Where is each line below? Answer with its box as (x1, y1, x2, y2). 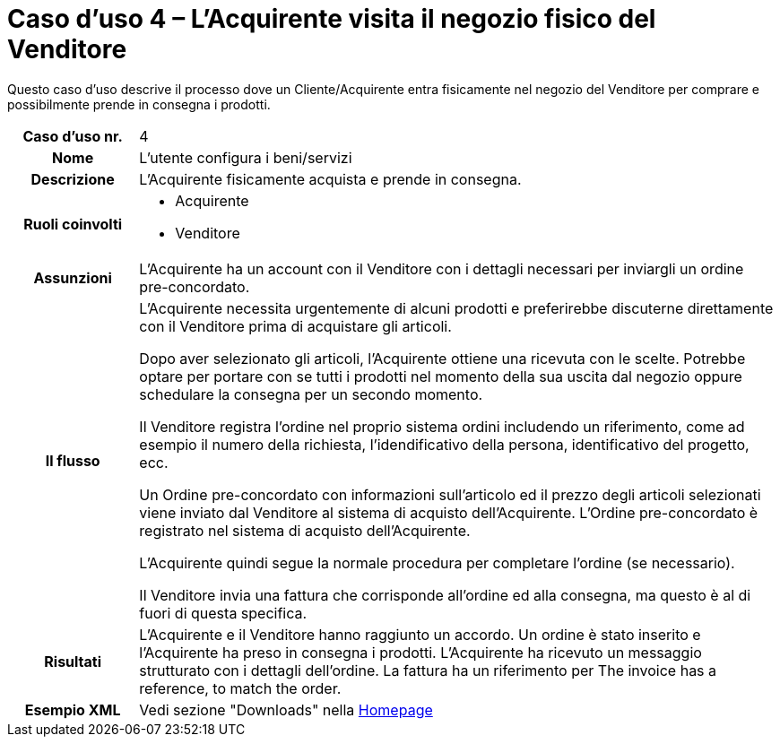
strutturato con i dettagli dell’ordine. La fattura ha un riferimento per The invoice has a (139, 661, 717, 679)
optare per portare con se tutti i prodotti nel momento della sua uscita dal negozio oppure (139, 367, 742, 385)
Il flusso (45, 451, 100, 470)
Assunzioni (33, 268, 112, 287)
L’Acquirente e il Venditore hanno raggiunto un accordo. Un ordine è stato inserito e (139, 625, 701, 644)
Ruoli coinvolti (23, 214, 123, 233)
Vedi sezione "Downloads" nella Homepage (139, 700, 433, 719)
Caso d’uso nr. (22, 126, 123, 145)
